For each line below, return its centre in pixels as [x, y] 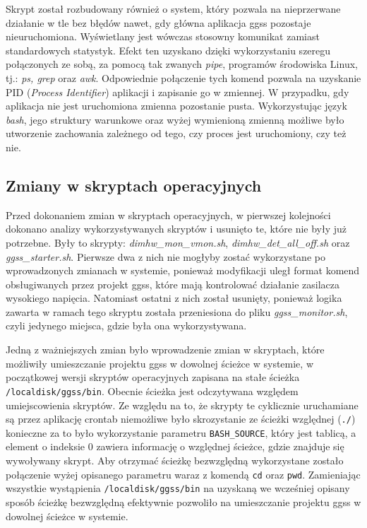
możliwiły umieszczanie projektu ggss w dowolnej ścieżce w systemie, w [160, 363]
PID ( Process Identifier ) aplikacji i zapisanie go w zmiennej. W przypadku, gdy [178, 92]
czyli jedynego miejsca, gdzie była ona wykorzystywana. [126, 325]
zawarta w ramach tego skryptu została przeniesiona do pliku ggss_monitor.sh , [177, 311]
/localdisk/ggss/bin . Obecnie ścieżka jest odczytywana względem [152, 391]
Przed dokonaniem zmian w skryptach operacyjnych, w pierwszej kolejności [168, 215]
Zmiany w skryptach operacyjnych [134, 185]
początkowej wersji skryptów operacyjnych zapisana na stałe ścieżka [153, 377]
